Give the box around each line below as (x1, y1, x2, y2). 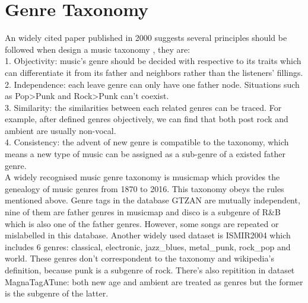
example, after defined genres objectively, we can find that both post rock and (5, 113, 288, 125)
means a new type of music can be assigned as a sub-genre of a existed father (5, 148, 286, 160)
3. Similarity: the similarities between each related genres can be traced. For (5, 101, 282, 113)
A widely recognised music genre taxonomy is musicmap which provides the (5, 171, 280, 183)
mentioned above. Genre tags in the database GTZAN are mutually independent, (5, 194, 300, 206)
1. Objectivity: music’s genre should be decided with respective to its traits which (5, 55, 301, 67)
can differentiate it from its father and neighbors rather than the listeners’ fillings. (5, 66, 303, 78)
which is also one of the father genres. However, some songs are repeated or (5, 217, 279, 229)
